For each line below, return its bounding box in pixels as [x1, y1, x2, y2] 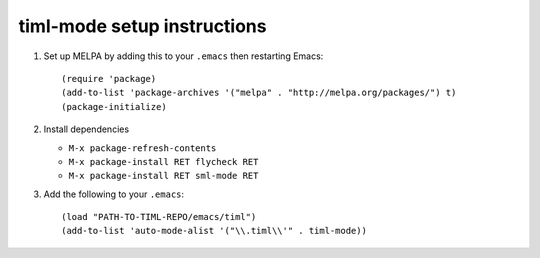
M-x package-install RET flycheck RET [68, 156, 259, 167]
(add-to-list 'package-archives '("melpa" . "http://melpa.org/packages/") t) [61, 87, 457, 99]
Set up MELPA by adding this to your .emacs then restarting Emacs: [43, 50, 324, 62]
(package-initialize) [61, 101, 167, 112]
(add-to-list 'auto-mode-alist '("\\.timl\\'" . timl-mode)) [61, 225, 367, 237]
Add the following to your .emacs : [43, 188, 185, 200]
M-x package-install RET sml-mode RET [68, 170, 259, 182]
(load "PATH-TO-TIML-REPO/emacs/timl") [61, 211, 257, 223]
